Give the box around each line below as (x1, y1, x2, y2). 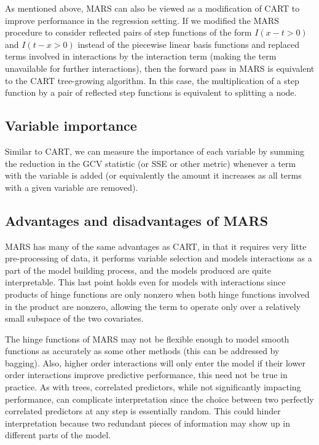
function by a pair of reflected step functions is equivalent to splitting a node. (5, 86, 297, 99)
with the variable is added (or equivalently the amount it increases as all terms (5, 169, 302, 182)
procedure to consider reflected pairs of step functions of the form (5, 26, 252, 39)
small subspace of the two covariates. (5, 312, 144, 325)
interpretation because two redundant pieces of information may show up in (5, 416, 290, 429)
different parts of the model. (5, 428, 111, 441)
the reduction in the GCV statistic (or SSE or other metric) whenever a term (5, 157, 296, 169)
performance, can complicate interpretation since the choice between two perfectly (5, 392, 314, 405)
